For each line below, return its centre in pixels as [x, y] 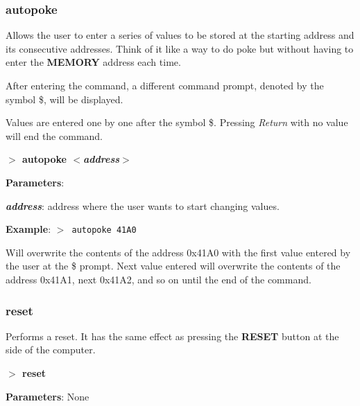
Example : [28, 229]
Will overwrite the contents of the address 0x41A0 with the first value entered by [178, 252]
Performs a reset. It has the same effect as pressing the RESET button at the [172, 336]
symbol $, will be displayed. [65, 99]
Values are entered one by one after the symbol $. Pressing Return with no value [177, 122]
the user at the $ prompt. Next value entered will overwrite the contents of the [173, 266]
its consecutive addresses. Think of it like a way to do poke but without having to [180, 48]
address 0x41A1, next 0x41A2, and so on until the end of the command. [158, 279]
